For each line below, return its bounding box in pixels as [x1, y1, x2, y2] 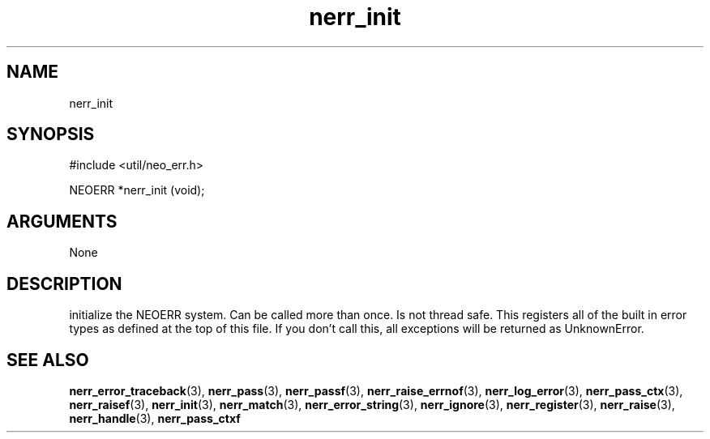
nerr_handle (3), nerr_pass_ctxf [69, 411, 241, 425]
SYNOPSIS [6, 124, 95, 145]
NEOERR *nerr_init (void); [69, 183, 205, 198]
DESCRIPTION [6, 273, 122, 294]
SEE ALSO [6, 349, 89, 370]
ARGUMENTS [6, 211, 118, 232]
